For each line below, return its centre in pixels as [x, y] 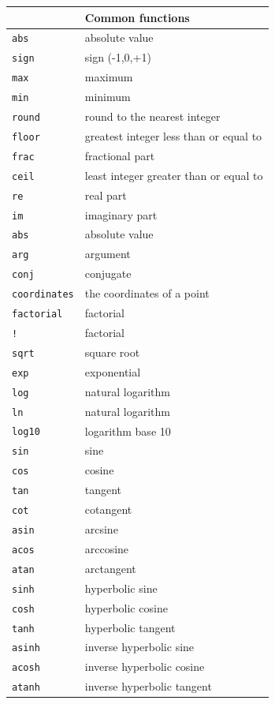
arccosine [107, 548]
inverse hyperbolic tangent [148, 686]
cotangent [108, 509]
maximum [109, 77]
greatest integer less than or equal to [173, 135]
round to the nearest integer [152, 116]
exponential [113, 371]
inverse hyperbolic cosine [145, 667]
